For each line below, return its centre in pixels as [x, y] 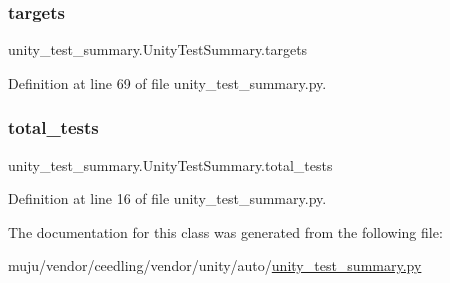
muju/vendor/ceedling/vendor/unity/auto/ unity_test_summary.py [215, 265]
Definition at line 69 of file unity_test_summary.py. [167, 82]
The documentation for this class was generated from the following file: [225, 231]
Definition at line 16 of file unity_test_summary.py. [167, 198]
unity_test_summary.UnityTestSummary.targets [158, 49]
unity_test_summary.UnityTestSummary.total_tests [170, 164]
